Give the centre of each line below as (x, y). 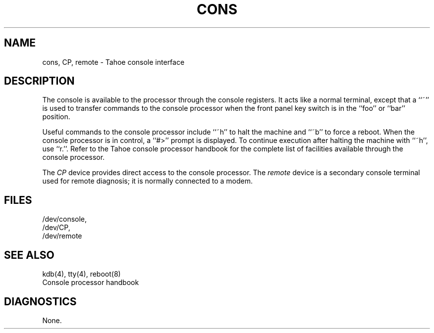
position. (56, 117)
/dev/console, (65, 219)
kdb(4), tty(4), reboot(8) (81, 274)
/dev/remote (62, 236)
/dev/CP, (56, 228)
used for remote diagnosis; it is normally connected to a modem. (147, 181)
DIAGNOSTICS (40, 301)
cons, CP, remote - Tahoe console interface (113, 62)
